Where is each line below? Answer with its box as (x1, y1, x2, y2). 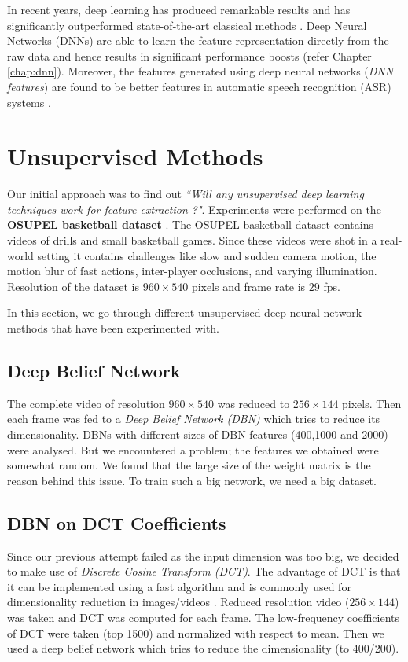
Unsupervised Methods (7, 140, 263, 172)
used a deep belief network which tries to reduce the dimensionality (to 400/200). (7, 640, 399, 656)
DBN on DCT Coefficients (7, 510, 226, 535)
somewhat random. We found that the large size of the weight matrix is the (7, 457, 371, 473)
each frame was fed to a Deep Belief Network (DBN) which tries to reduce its (7, 410, 380, 427)
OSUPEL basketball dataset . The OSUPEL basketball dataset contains (7, 216, 373, 233)
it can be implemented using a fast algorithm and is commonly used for (7, 578, 351, 594)
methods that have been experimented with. (7, 320, 220, 337)
